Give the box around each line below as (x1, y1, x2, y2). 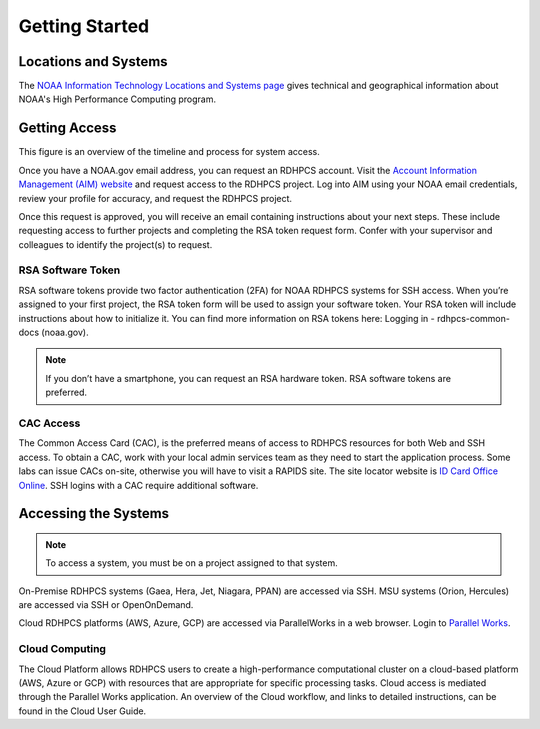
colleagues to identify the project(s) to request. (18, 238, 213, 250)
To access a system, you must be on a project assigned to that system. (45, 557, 339, 569)
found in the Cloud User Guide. (18, 705, 147, 717)
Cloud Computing (18, 642, 107, 656)
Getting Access (18, 120, 117, 137)
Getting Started (18, 15, 150, 37)
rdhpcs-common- (436, 312, 510, 324)
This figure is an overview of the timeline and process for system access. (18, 146, 320, 158)
